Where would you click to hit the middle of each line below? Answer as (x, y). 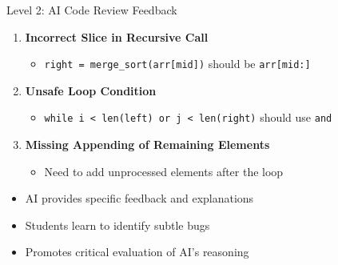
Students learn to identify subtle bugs (117, 225)
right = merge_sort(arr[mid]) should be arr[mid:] (177, 64)
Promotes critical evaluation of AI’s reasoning (137, 252)
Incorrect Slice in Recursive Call (117, 36)
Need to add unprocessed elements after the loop (164, 171)
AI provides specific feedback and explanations (139, 198)
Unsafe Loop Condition (91, 90)
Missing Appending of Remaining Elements (147, 145)
